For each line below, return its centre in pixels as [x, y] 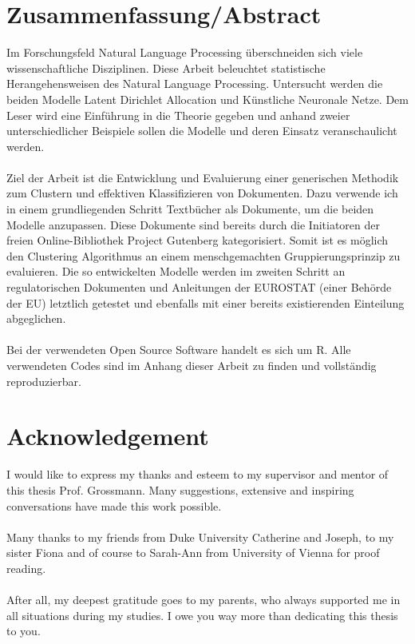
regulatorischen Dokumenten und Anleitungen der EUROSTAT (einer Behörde [199, 287]
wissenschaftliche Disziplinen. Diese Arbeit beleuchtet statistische [166, 68]
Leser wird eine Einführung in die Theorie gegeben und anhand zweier [178, 115]
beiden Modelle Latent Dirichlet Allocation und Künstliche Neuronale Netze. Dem [207, 99]
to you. [24, 631]
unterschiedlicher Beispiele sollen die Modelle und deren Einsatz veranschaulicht [202, 131]
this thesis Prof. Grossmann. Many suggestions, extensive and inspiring [180, 489]
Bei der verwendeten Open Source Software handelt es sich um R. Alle [179, 350]
